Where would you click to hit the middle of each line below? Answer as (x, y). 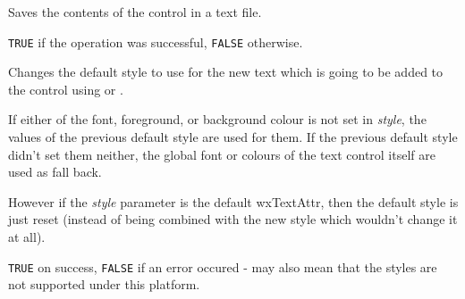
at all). (27, 237)
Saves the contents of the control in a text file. (135, 12)
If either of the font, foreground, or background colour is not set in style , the (217, 119)
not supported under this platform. (104, 284)
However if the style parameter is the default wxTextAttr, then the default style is (233, 201)
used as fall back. (55, 172)
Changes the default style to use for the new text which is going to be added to (226, 72)
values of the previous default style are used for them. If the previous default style (233, 137)
